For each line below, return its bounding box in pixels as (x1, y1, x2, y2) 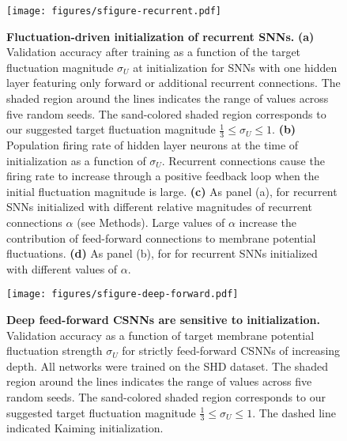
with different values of (6, 260, 118, 277)
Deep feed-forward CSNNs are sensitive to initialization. (6, 311, 320, 328)
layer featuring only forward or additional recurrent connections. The (6, 74, 341, 91)
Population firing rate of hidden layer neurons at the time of (6, 137, 299, 153)
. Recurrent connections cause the (161, 152, 325, 168)
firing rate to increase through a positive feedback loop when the (6, 168, 319, 184)
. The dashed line (252, 404, 336, 420)
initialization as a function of (6, 152, 146, 168)
